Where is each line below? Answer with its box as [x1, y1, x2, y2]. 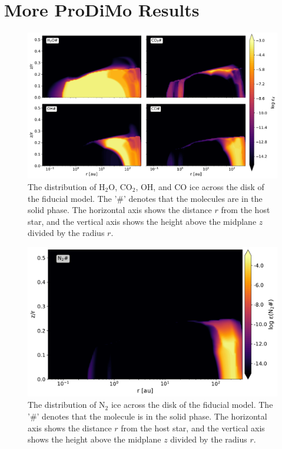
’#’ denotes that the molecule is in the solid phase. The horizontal [28, 410, 267, 422]
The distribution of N [28, 398, 105, 411]
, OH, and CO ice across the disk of [135, 180, 264, 192]
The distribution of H [28, 180, 105, 192]
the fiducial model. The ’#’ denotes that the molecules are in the [28, 192, 263, 204]
